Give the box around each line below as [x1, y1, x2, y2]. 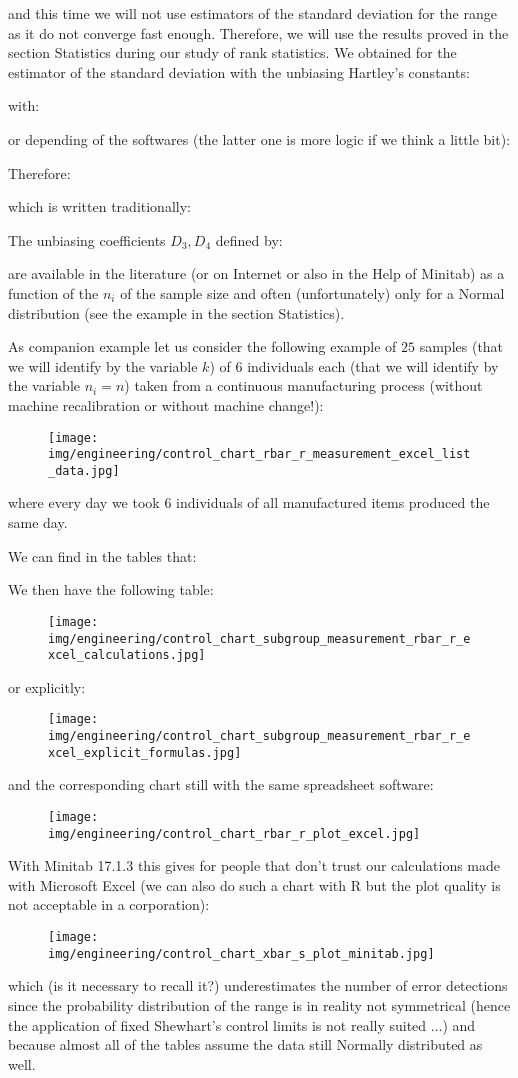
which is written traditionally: [8, 196, 191, 217]
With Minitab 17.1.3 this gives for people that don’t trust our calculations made [8, 855, 501, 876]
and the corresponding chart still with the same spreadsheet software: [8, 774, 434, 795]
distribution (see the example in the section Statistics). [8, 302, 345, 323]
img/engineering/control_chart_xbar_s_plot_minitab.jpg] [48, 946, 435, 961]
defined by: [215, 229, 283, 250]
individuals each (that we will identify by [247, 355, 499, 376]
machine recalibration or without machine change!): [8, 394, 324, 415]
